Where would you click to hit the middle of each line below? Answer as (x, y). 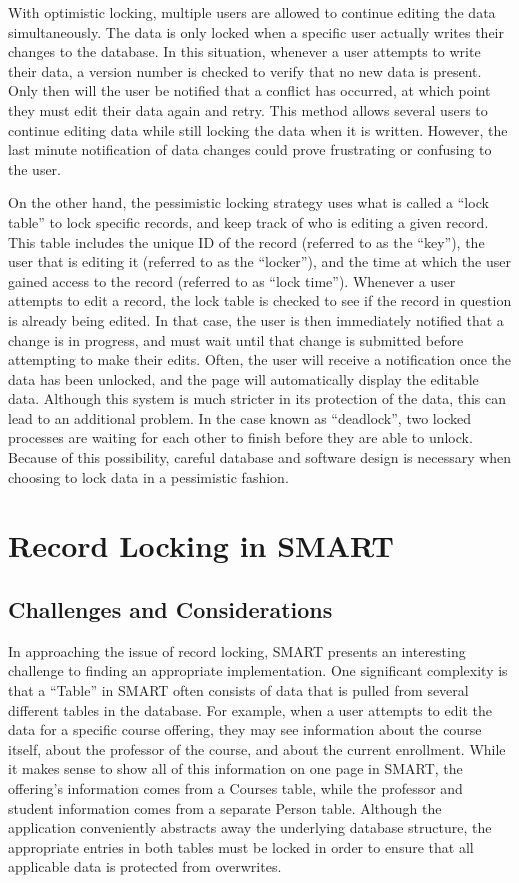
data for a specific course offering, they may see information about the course (245, 729)
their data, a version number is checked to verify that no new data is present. (245, 70)
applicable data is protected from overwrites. (145, 866)
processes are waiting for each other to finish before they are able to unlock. (240, 437)
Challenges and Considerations (170, 609)
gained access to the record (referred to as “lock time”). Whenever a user (232, 280)
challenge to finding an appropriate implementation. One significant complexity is (258, 670)
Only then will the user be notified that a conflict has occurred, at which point (249, 90)
